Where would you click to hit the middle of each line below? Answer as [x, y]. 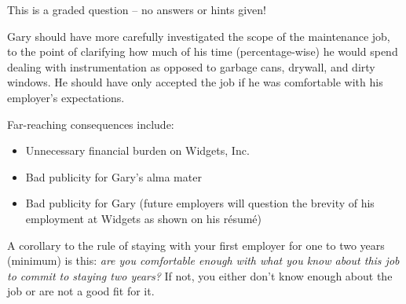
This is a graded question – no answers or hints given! [137, 9]
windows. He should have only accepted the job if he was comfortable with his [195, 82]
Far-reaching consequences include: [91, 124]
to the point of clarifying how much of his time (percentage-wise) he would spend [203, 51]
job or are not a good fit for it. [81, 291]
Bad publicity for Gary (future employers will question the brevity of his [200, 203]
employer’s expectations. [66, 97]
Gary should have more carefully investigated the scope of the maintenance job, [199, 36]
